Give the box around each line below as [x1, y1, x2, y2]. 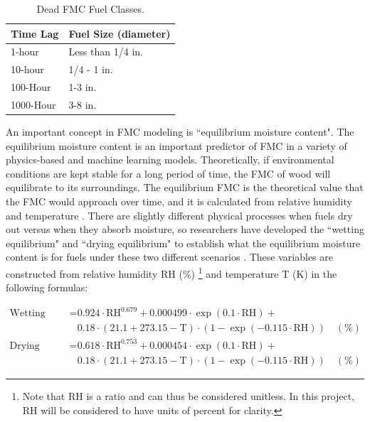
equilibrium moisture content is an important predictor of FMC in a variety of [6, 138, 347, 153]
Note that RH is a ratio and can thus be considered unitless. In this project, [22, 388, 355, 403]
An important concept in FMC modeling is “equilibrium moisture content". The [6, 124, 354, 139]
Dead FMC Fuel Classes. [36, 1, 144, 16]
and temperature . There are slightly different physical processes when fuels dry [6, 207, 353, 222]
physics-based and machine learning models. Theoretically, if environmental [6, 152, 334, 167]
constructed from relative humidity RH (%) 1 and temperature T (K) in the [6, 264, 337, 281]
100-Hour [11, 80, 51, 94]
